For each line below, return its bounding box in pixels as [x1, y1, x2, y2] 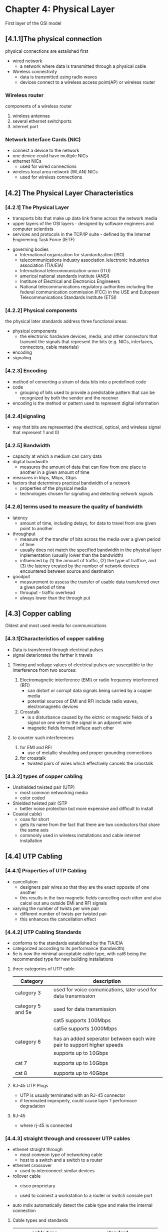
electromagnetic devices [27, 703, 78, 709]
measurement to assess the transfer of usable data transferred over [19, 579, 160, 585]
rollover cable [12, 1173, 41, 1179]
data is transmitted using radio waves [19, 74, 97, 80]
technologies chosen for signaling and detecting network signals [19, 491, 153, 497]
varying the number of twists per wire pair [12, 905, 99, 911]
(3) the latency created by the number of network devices [19, 563, 139, 569]
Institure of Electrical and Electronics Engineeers [19, 278, 120, 284]
